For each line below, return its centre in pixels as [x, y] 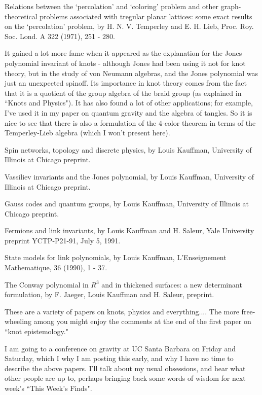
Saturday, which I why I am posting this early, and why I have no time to [119, 358]
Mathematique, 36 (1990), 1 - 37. [56, 267]
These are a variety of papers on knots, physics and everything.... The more [122, 311]
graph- [231, 6]
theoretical [21, 16]
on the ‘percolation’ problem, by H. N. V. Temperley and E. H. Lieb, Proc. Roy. [129, 26]
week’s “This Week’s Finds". [48, 388]
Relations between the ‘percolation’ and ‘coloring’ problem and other [112, 6]
